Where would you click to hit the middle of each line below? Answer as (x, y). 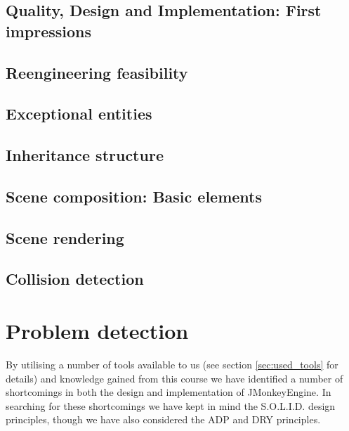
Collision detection (75, 279)
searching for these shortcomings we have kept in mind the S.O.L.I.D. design (171, 405)
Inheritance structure (85, 155)
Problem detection (97, 331)
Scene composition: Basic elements (134, 196)
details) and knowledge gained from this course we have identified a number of (174, 378)
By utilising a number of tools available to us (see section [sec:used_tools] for (172, 364)
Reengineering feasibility (97, 72)
